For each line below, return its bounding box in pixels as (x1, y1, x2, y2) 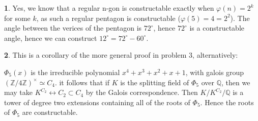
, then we (221, 77, 250, 87)
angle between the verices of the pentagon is (4, 22, 142, 33)
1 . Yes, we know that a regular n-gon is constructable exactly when (4, 3, 214, 13)
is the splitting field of (120, 77, 189, 87)
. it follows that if (54, 77, 109, 87)
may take (4, 87, 33, 98)
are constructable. (22, 107, 78, 117)
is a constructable (189, 22, 244, 33)
